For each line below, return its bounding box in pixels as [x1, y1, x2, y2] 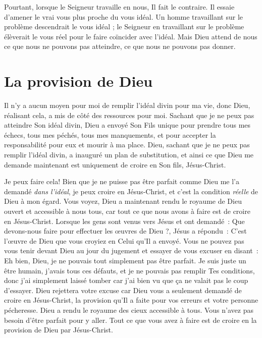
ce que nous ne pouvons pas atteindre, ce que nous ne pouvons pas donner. [4, 41, 236, 51]
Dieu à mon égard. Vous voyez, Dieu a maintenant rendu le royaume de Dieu [4, 196, 242, 206]
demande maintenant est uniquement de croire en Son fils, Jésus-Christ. [4, 159, 226, 170]
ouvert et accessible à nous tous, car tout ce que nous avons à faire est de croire [4, 206, 250, 216]
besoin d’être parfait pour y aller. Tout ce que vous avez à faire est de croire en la [4, 314, 257, 325]
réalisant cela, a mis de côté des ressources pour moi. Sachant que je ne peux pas [4, 109, 254, 120]
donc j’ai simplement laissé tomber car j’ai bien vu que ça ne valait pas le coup [4, 275, 248, 286]
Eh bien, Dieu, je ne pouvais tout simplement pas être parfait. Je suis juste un [4, 255, 246, 265]
